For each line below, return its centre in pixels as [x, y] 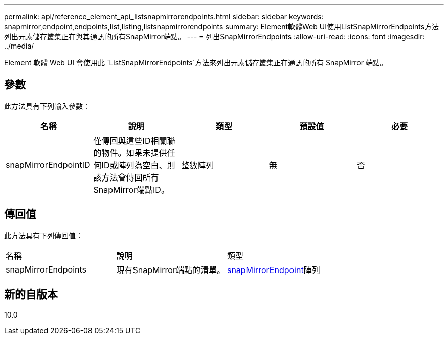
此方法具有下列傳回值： [43, 235]
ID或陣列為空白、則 [138, 165]
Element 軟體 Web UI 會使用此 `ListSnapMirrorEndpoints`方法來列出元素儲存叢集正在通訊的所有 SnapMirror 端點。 [196, 63]
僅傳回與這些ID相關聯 [134, 140]
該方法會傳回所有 [126, 177]
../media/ [19, 46]
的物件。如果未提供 [130, 153]
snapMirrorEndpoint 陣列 [273, 270]
